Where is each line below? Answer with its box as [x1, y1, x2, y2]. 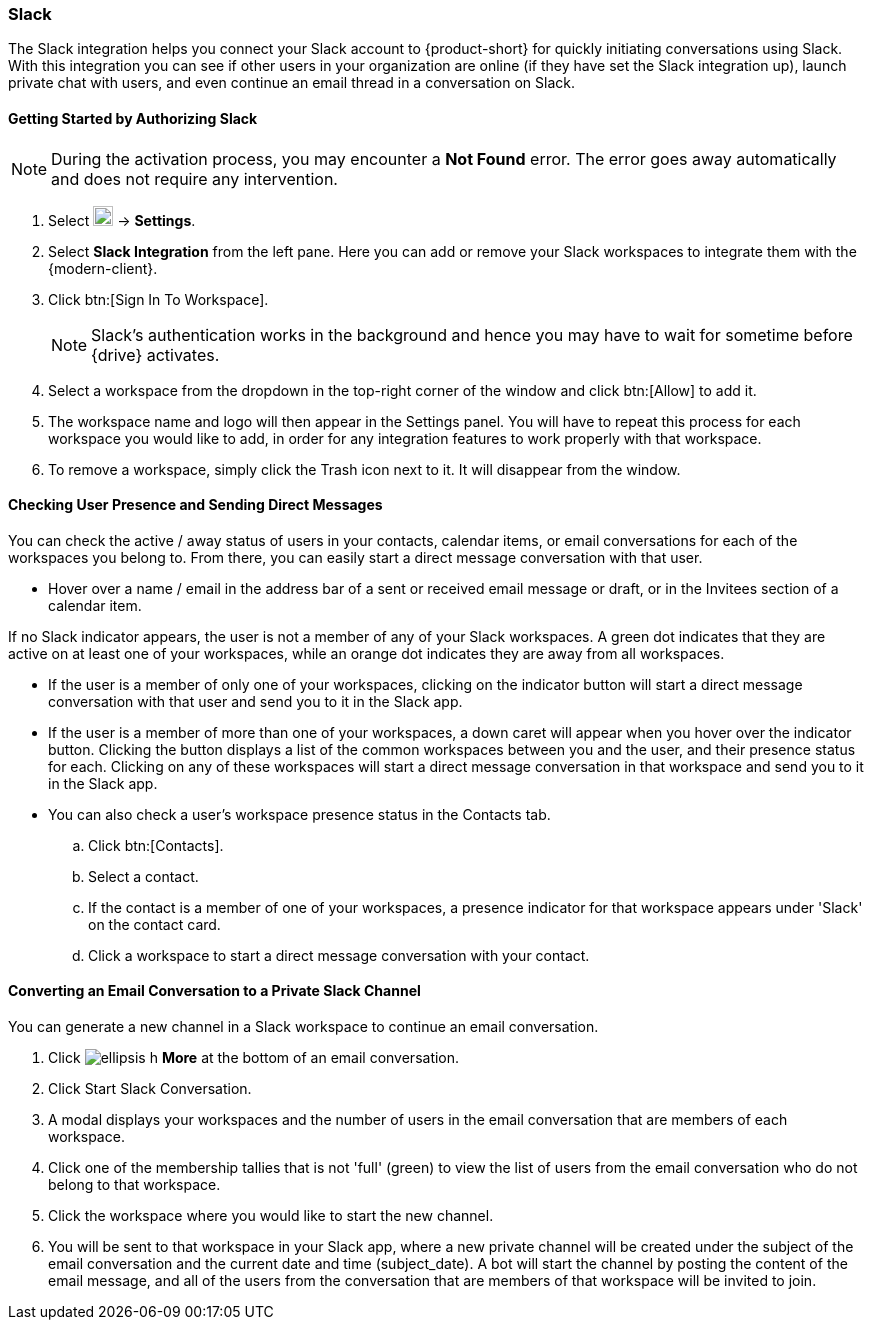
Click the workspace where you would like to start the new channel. [48, 1207, 494, 1225]
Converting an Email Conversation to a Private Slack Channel [8, 982, 421, 1000]
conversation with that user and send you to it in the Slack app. [48, 692, 463, 710]
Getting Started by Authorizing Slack [8, 109, 258, 127]
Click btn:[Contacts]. [88, 836, 224, 854]
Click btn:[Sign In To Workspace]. [48, 290, 269, 308]
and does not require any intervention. [51, 168, 338, 189]
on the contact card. [88, 915, 221, 933]
